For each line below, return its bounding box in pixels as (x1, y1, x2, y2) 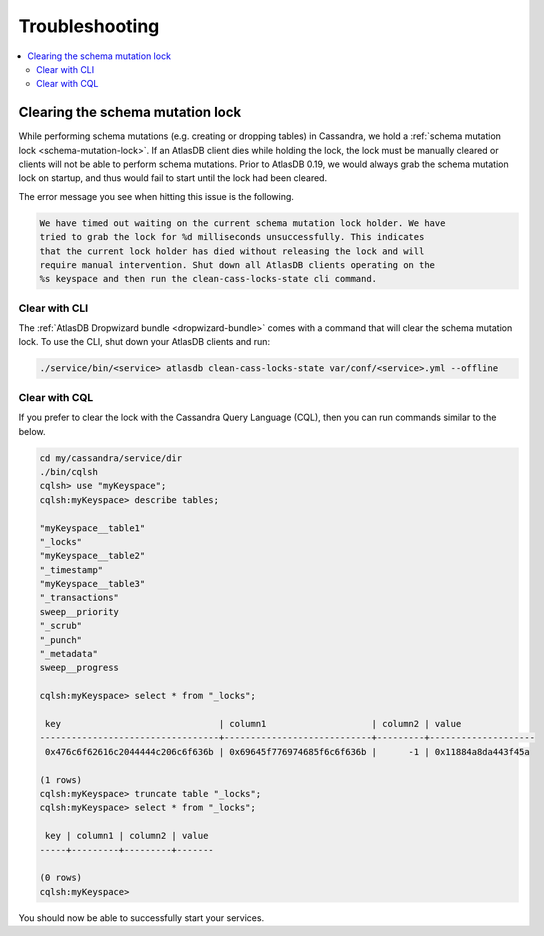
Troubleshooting (18, 15, 160, 37)
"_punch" (39, 634, 83, 645)
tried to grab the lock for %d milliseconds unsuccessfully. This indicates (39, 231, 425, 243)
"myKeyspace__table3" (39, 578, 146, 590)
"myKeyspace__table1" (39, 522, 146, 534)
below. (18, 425, 46, 437)
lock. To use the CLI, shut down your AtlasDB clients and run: (18, 336, 270, 348)
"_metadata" (39, 648, 99, 660)
